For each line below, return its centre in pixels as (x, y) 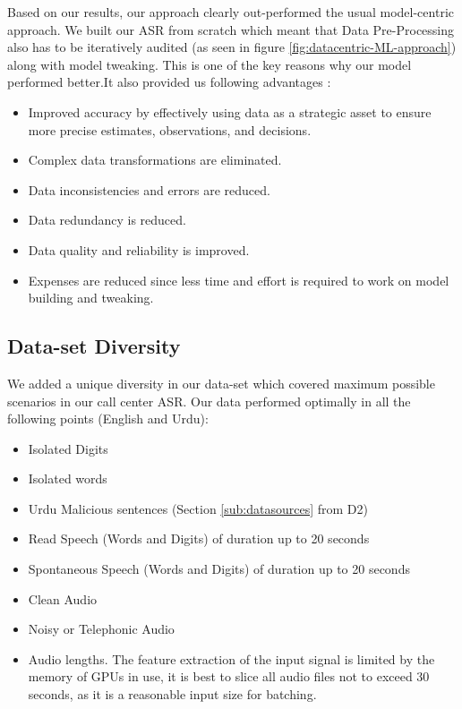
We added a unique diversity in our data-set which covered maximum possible (221, 383)
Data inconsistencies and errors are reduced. (149, 189)
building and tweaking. (91, 298)
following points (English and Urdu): (108, 419)
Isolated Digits (68, 448)
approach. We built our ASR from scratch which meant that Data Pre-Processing (231, 29)
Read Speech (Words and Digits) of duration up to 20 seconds (199, 538)
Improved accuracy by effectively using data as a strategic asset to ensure (230, 111)
